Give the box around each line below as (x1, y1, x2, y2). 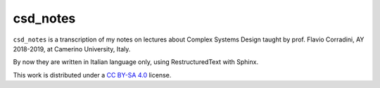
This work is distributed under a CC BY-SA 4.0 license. (13, 70, 172, 79)
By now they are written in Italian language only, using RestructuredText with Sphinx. (13, 58, 259, 66)
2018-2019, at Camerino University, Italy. (13, 44, 131, 53)
